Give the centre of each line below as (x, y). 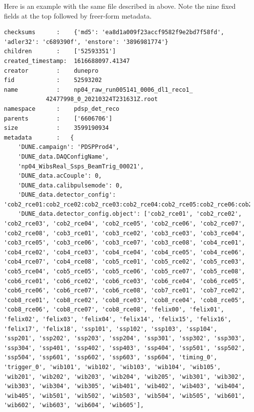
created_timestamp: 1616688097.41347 (67, 61)
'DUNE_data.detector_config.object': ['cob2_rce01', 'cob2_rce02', (130, 214)
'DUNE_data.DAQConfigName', (63, 156)
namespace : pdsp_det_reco (62, 109)
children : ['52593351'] (60, 51)
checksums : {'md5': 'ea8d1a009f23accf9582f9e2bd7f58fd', (114, 32)
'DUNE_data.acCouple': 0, (60, 176)
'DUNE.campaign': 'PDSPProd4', (69, 147)
